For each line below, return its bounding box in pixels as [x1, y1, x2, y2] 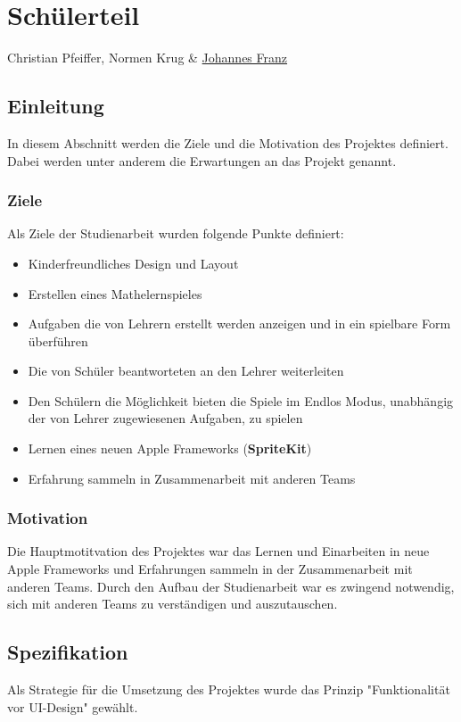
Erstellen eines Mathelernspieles [28, 284, 202, 303]
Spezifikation [7, 638, 128, 666]
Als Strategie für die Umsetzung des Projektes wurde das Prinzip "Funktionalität [7, 680, 450, 699]
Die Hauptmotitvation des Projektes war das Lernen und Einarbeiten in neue [7, 542, 430, 560]
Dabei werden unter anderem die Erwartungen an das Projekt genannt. [7, 151, 397, 170]
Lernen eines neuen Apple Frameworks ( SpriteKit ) [28, 439, 312, 458]
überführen [28, 331, 88, 350]
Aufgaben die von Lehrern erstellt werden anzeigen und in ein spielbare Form [28, 314, 451, 333]
